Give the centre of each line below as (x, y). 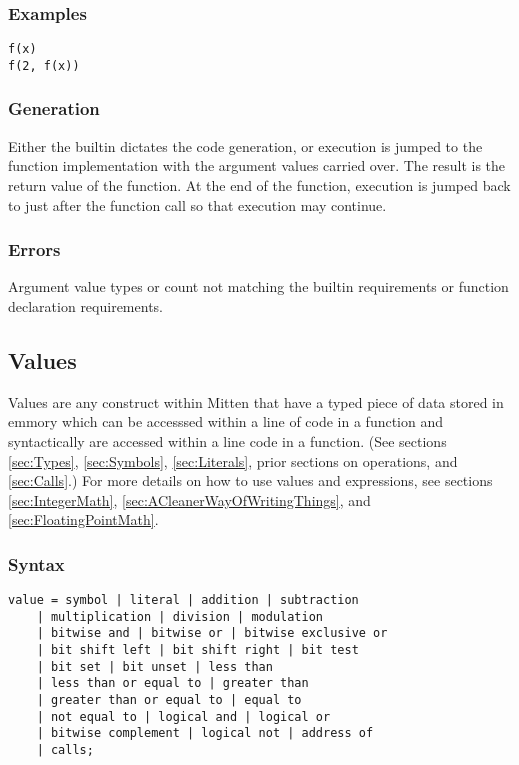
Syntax (36, 563)
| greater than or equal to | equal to (169, 700)
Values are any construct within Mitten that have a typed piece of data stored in (256, 401)
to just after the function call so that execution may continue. (197, 204)
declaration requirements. (85, 305)
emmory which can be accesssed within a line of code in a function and (226, 421)
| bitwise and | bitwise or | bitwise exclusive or (212, 633)
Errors (34, 249)
